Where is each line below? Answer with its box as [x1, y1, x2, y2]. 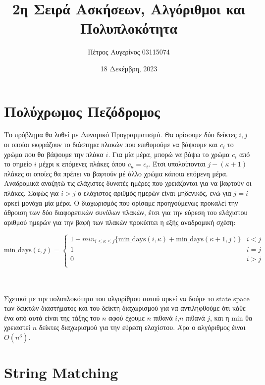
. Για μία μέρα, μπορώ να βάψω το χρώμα [108, 149, 230, 159]
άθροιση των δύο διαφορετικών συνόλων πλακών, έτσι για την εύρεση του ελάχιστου [4, 207, 248, 218]
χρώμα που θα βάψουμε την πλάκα [4, 149, 104, 159]
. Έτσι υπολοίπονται [148, 159, 206, 169]
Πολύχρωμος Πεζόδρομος [4, 101, 160, 121]
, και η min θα [210, 312, 253, 323]
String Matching [4, 362, 118, 383]
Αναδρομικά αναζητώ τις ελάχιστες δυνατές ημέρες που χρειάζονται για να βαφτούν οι [4, 178, 252, 188]
